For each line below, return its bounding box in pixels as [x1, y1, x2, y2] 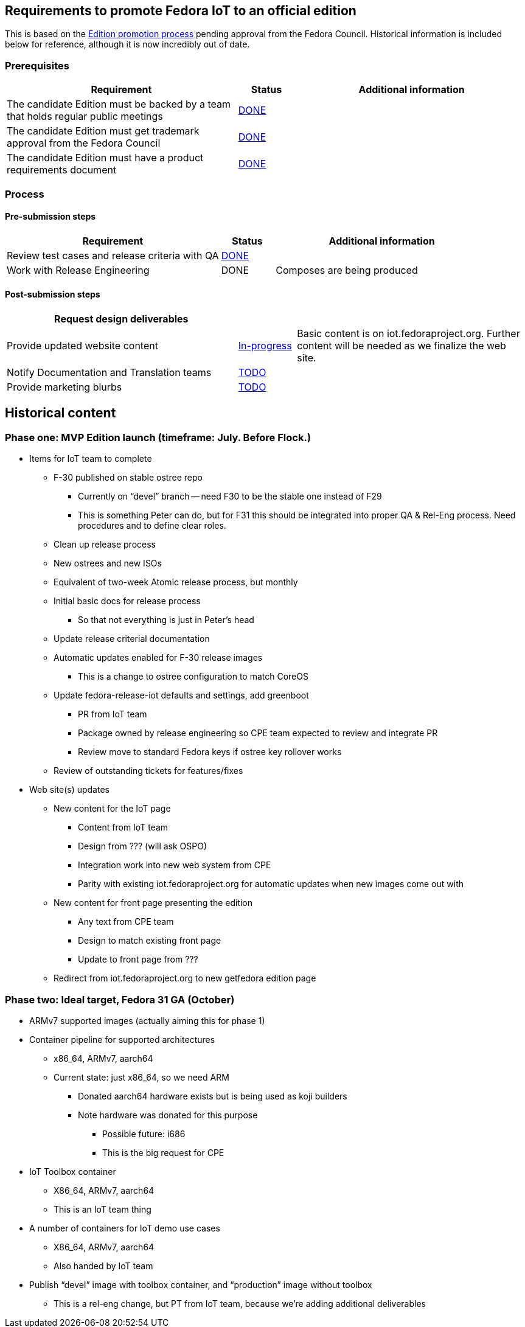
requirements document [7, 164, 117, 176]
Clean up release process [54, 539, 156, 550]
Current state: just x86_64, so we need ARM [54, 1071, 229, 1082]
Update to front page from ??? [78, 954, 198, 965]
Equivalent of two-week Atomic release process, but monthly [54, 577, 298, 588]
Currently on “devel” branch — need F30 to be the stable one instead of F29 [78, 491, 382, 502]
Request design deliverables [54, 312, 189, 325]
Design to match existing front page [78, 935, 221, 946]
